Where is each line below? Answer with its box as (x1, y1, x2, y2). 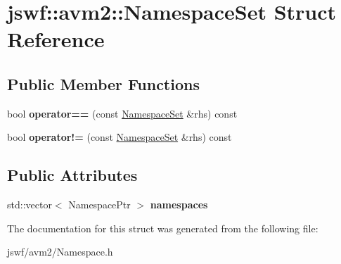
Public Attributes (7, 164, 138, 186)
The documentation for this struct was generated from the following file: (7, 220, 319, 235)
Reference (7, 25, 105, 54)
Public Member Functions (7, 73, 200, 94)
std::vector (7, 197, 52, 212)
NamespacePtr (68, 197, 131, 212)
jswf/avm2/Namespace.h (7, 244, 113, 259)
